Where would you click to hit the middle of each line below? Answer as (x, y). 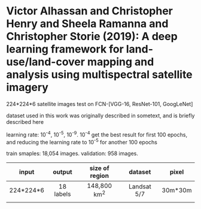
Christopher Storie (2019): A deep (92, 37)
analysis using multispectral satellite (99, 75)
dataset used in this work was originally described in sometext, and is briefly (100, 116)
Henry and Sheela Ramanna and (87, 24)
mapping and (121, 62)
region (100, 176)
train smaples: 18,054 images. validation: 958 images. (72, 153)
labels (63, 194)
